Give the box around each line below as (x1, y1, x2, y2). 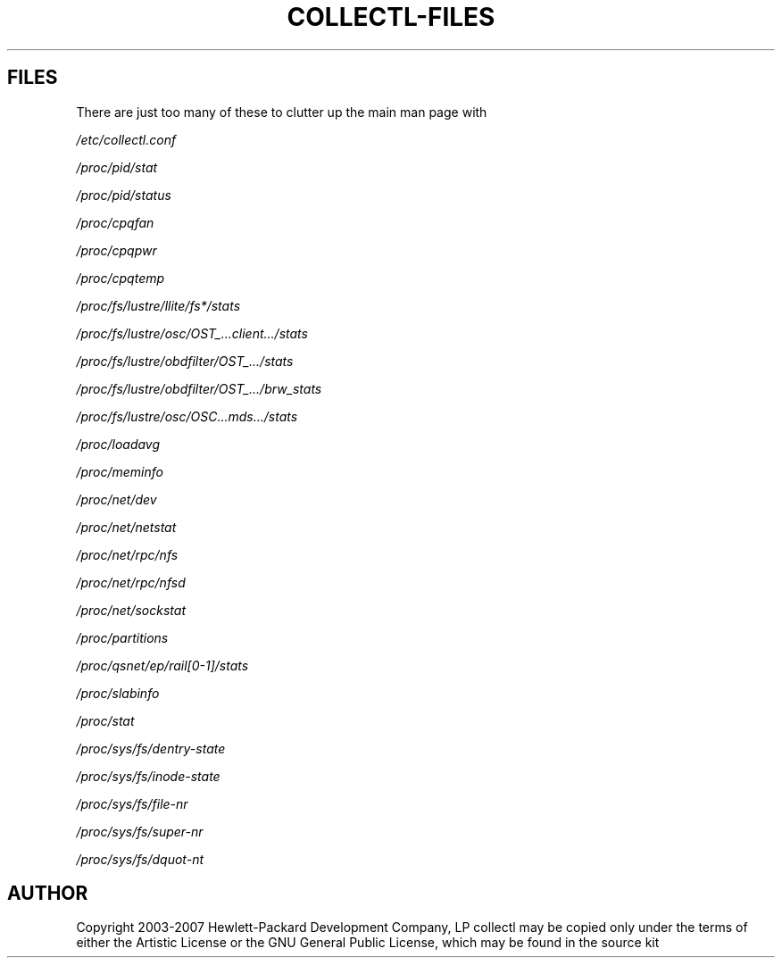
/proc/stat (76, 712, 135, 728)
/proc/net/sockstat (76, 602, 186, 618)
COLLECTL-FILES (287, 2, 495, 32)
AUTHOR (7, 882, 88, 905)
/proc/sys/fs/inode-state (76, 768, 220, 784)
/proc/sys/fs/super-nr (76, 823, 204, 839)
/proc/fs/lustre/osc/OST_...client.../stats (76, 325, 308, 341)
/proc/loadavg (76, 436, 161, 452)
